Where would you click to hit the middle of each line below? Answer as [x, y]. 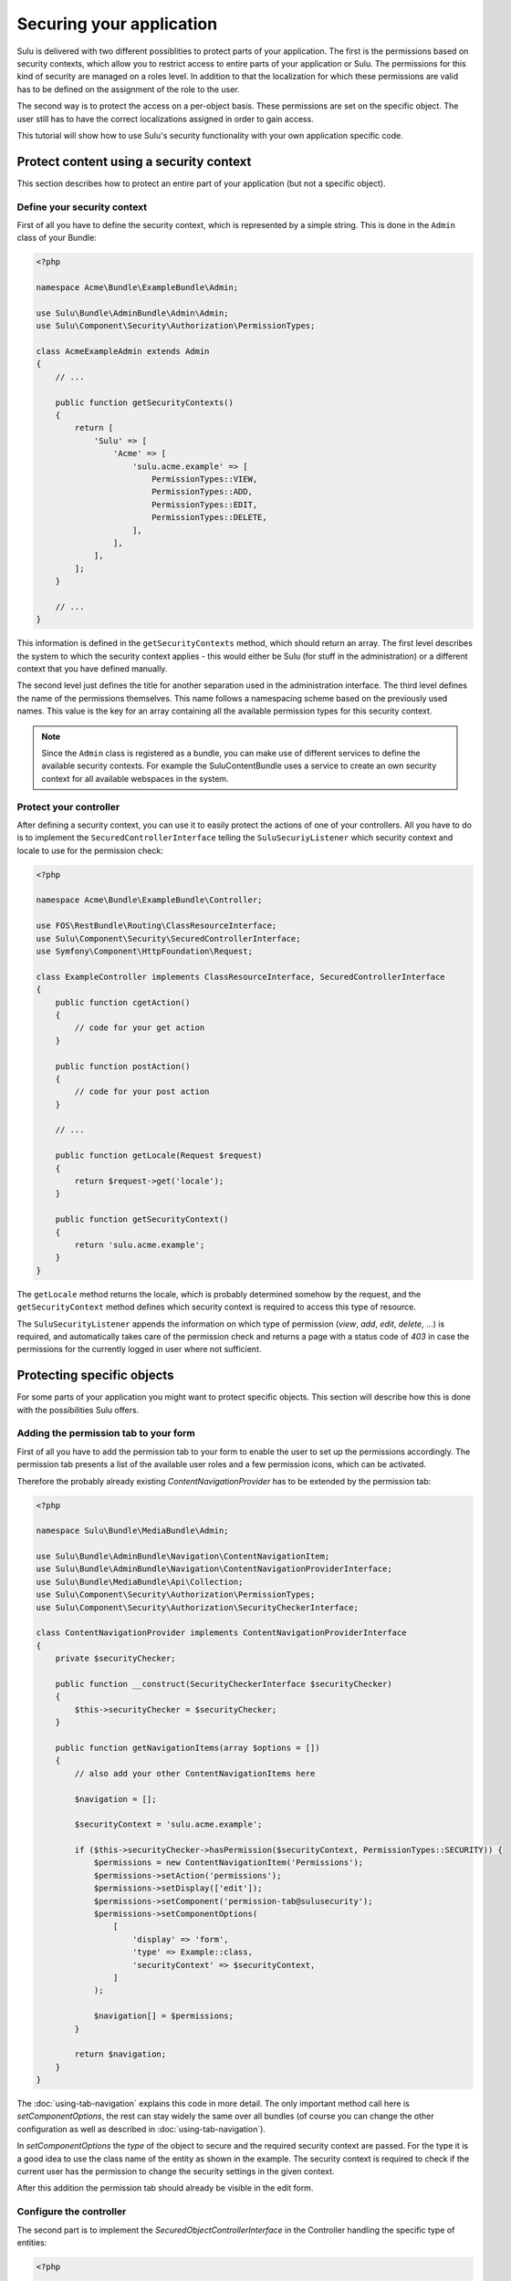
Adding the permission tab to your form [106, 1433]
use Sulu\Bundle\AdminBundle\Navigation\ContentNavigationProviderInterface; [214, 1569]
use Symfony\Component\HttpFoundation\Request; [144, 951]
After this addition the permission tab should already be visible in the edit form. [165, 2188]
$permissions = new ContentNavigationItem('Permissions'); [229, 1863]
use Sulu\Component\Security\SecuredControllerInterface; [168, 938]
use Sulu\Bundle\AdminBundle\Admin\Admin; [132, 313]
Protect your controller [68, 807]
